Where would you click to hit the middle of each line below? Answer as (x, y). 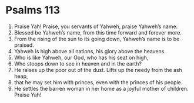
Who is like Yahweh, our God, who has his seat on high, (81, 57)
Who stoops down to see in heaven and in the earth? (78, 63)
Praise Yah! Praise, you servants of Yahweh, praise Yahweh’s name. (96, 26)
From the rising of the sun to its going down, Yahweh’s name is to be (97, 39)
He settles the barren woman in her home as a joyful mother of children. (101, 88)
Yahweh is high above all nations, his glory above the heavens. (90, 51)
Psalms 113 (33, 10)
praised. (24, 45)
